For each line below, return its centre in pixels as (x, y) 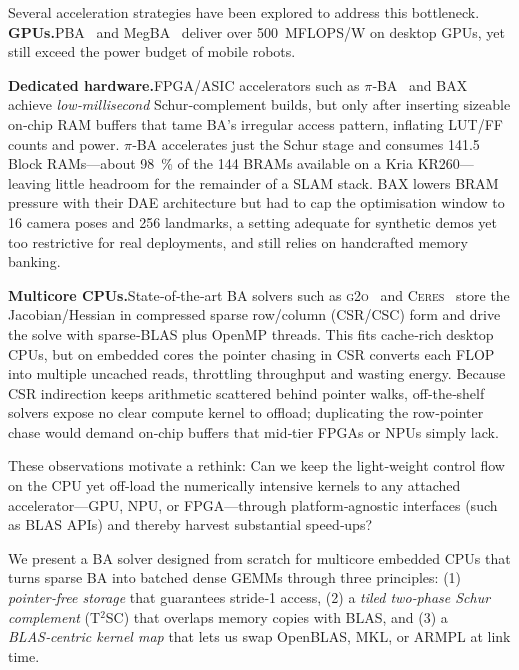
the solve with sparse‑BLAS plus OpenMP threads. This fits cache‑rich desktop (251, 333)
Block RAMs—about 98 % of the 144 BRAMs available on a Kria (211, 163)
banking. (34, 261)
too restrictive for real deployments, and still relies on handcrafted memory (238, 241)
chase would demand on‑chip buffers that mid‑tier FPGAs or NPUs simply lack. (253, 431)
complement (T (54, 616)
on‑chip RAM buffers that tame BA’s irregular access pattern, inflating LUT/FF (255, 123)
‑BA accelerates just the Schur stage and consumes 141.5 (306, 143)
